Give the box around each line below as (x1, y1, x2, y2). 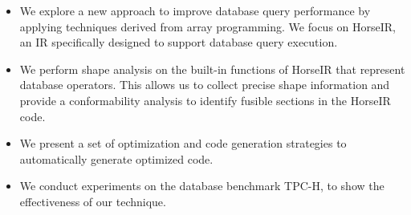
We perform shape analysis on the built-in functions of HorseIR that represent (19, 60, 405, 77)
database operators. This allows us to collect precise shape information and (19, 76, 390, 93)
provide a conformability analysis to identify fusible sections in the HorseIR (19, 91, 391, 108)
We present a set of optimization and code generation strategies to (19, 135, 347, 152)
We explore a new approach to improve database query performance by (19, 2, 371, 18)
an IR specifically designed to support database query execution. (19, 34, 338, 51)
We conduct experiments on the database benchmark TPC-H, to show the (19, 177, 385, 194)
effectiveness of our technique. (19, 193, 166, 209)
